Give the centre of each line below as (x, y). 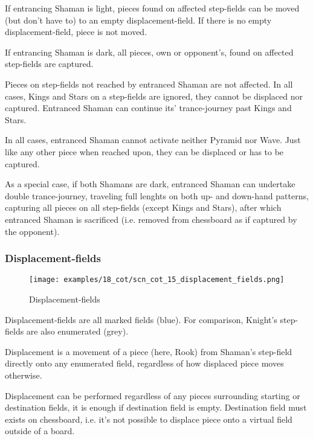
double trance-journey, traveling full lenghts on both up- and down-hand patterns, (157, 195)
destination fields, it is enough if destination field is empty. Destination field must (156, 407)
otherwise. (24, 375)
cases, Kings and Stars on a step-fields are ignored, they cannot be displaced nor (154, 96)
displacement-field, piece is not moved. (76, 32)
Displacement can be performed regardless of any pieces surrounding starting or (153, 395)
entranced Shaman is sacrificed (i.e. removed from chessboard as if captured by (151, 219)
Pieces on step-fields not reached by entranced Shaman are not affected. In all (149, 84)
